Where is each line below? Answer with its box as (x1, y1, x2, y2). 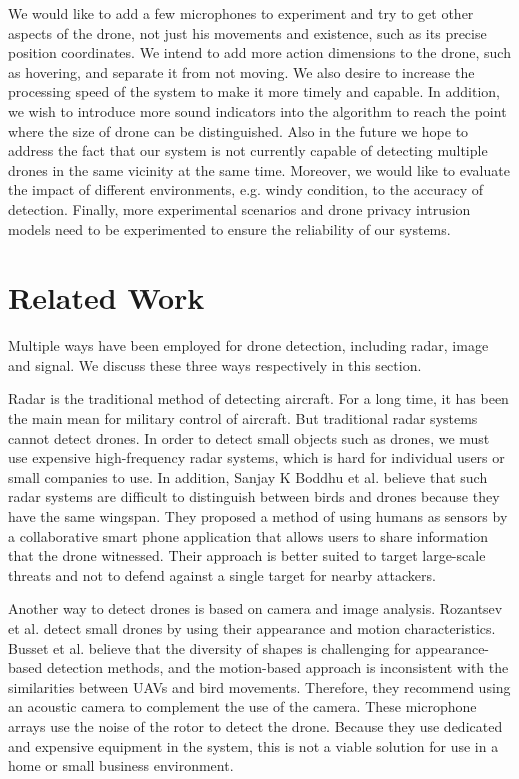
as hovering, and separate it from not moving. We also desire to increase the (8, 61, 475, 82)
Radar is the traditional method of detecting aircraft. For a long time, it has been (8, 388, 509, 409)
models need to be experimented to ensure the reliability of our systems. (8, 218, 451, 239)
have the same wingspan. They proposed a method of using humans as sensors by (8, 506, 508, 526)
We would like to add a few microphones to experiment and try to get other (8, 3, 474, 23)
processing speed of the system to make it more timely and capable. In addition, (8, 81, 500, 102)
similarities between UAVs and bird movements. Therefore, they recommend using (8, 676, 511, 697)
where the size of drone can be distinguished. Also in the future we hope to (8, 120, 469, 141)
